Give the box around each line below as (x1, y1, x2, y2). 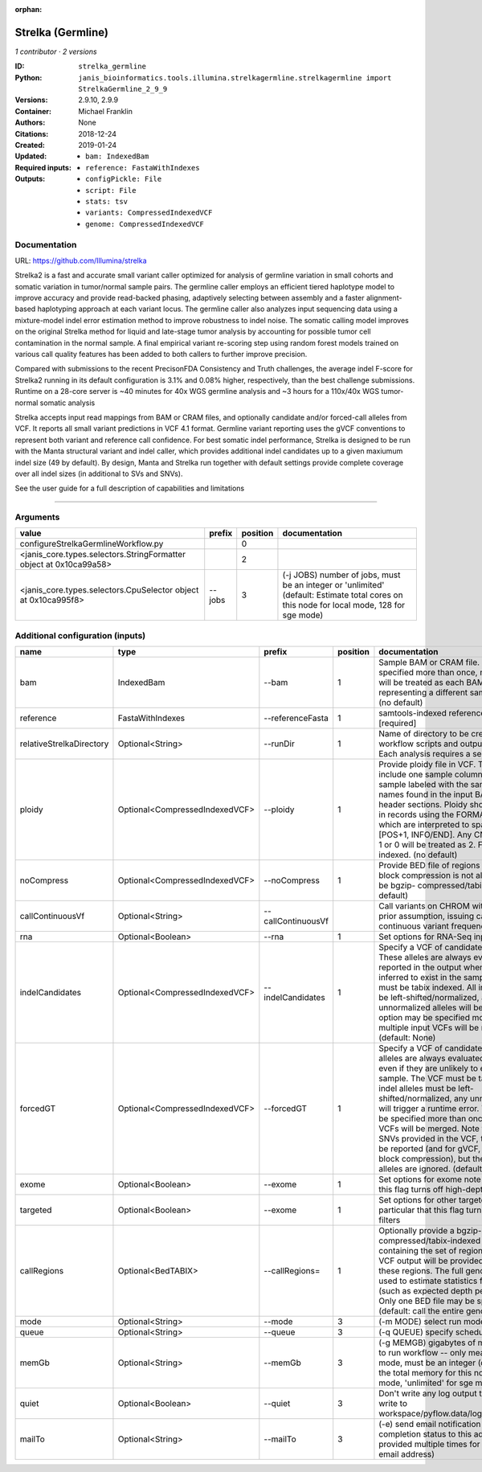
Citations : (14, 129, 49, 138)
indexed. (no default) (378, 849, 458, 860)
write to (378, 1398, 407, 1409)
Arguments (14, 511, 60, 523)
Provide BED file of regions (378, 860, 480, 871)
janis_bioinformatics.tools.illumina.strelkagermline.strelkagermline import (78, 73, 392, 82)
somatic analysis (39, 398, 96, 408)
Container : (14, 106, 52, 116)
